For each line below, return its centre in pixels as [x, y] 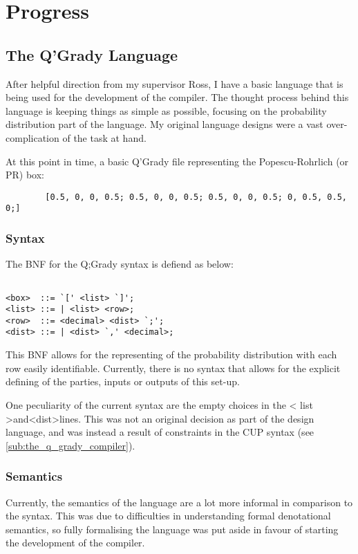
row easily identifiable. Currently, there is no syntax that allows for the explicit [173, 368]
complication [32, 137]
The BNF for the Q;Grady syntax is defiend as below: [120, 264]
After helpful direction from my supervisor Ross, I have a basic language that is [175, 83]
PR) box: [25, 175]
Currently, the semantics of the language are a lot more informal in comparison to [179, 502]
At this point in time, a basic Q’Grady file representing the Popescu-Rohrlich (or [177, 161]
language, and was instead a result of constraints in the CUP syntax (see [160, 432]
